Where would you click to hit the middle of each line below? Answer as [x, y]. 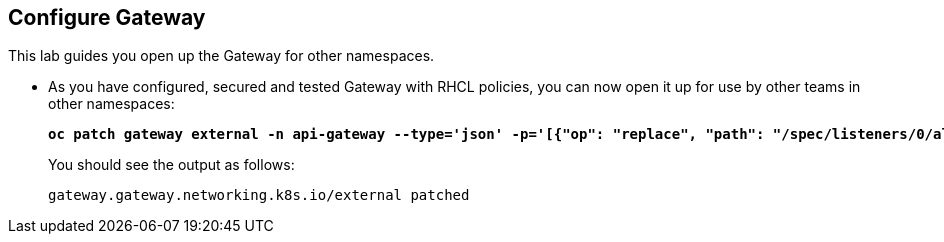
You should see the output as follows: [171, 165]
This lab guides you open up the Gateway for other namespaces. [221, 56]
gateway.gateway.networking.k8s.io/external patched [259, 195]
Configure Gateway [107, 17]
